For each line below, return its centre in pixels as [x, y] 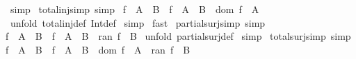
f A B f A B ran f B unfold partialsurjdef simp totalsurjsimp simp [178, 36]
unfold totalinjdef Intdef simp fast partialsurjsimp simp [138, 22]
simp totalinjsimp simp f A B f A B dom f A [135, 9]
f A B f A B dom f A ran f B [98, 49]
